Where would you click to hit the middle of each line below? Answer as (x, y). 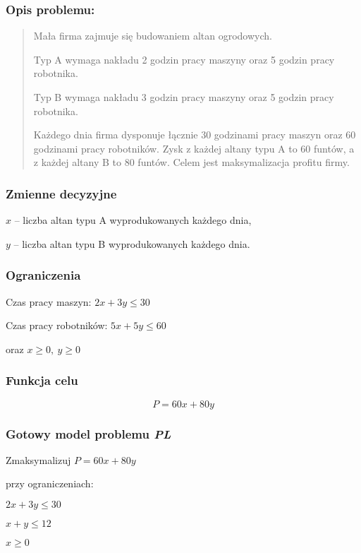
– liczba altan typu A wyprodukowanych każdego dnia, (133, 220)
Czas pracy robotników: (57, 325)
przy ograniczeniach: (50, 483)
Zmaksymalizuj (38, 459)
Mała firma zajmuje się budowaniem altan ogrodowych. (153, 36)
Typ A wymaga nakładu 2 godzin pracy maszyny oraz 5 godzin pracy (184, 59)
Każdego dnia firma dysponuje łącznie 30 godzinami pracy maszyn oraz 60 (195, 135)
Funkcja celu (42, 380)
